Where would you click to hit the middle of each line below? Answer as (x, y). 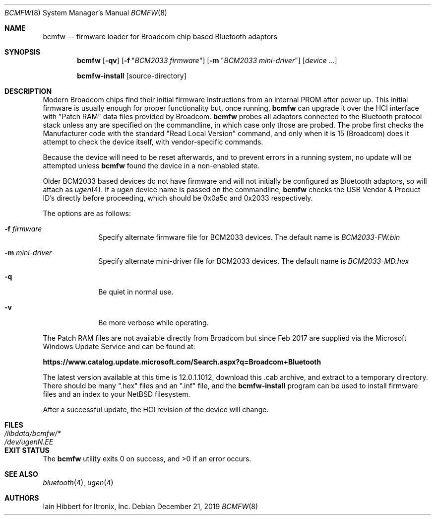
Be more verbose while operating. (154, 323)
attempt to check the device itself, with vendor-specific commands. (153, 142)
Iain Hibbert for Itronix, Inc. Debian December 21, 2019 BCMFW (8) (151, 506)
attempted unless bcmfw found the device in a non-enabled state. (151, 166)
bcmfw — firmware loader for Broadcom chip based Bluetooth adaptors (160, 37)
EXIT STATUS (27, 450)
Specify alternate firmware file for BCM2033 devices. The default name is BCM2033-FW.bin (249, 237)
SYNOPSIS (23, 52)
